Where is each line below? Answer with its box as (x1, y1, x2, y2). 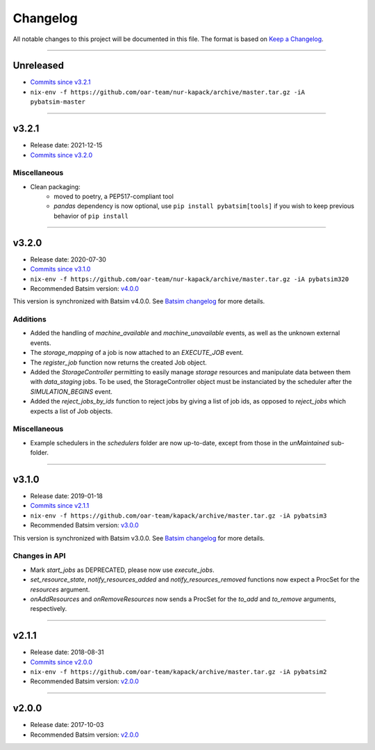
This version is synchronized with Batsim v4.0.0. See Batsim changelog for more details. (12, 297, 265, 305)
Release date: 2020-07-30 (30, 255, 107, 264)
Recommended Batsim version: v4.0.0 (30, 284, 139, 292)
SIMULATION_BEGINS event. (30, 387, 112, 396)
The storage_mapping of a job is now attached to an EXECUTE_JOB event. (30, 349, 244, 357)
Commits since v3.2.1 (30, 78, 91, 86)
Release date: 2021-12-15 (30, 141, 103, 150)
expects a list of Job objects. (30, 407, 113, 415)
